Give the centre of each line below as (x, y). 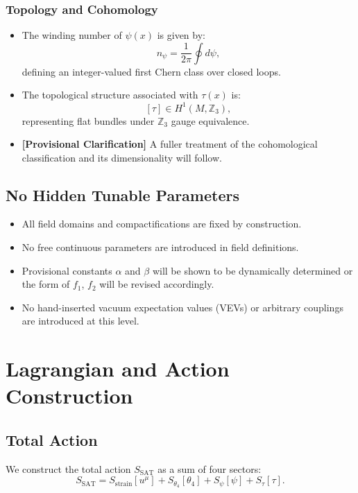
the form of (46, 284)
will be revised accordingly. (157, 284)
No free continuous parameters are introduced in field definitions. (160, 247)
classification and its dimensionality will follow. (122, 157)
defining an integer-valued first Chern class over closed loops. (151, 71)
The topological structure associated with (110, 95)
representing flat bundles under (88, 120)
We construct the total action (68, 468)
